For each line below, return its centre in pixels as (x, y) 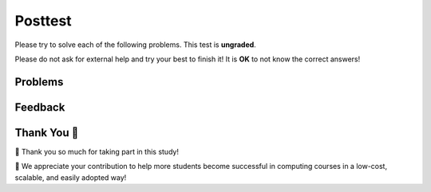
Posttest (43, 21)
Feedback (40, 107)
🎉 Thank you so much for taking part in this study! (97, 151)
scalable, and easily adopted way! (71, 177)
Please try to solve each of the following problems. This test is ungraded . (136, 45)
